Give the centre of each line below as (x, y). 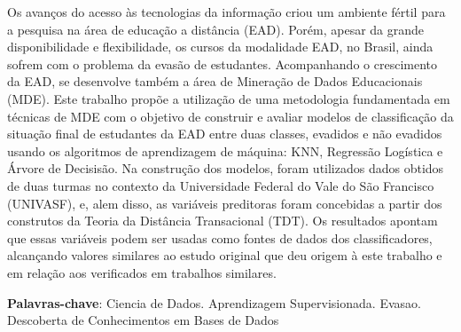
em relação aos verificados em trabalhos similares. (142, 272)
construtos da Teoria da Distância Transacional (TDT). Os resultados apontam (223, 221)
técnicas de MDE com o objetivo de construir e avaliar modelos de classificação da (230, 116)
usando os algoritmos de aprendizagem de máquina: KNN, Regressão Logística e (225, 150)
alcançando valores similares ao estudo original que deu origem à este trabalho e (225, 255)
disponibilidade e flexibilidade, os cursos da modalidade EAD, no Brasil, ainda (220, 47)
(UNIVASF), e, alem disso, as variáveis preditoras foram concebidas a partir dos (225, 203)
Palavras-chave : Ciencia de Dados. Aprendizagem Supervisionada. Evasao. (214, 302)
